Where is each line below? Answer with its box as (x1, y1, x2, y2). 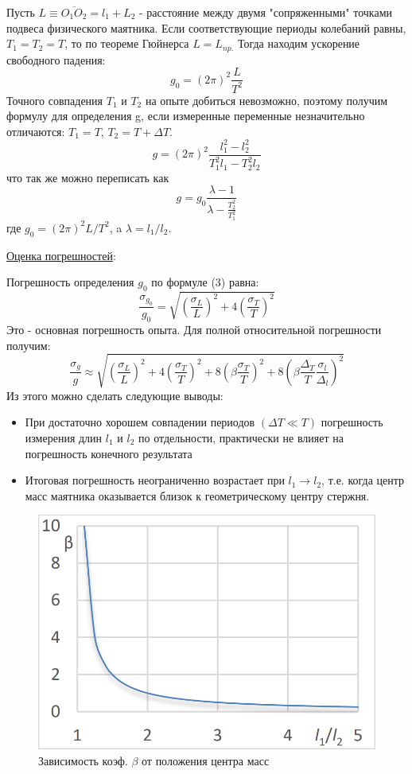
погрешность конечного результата (25, 445, 192, 461)
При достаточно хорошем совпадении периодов (25, 414, 255, 430)
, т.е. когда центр (321, 472, 405, 488)
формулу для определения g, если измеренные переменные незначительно (6, 107, 365, 124)
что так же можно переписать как (6, 169, 169, 185)
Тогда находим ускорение (237, 35, 360, 52)
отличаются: (6, 123, 65, 139)
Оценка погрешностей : (6, 247, 116, 263)
